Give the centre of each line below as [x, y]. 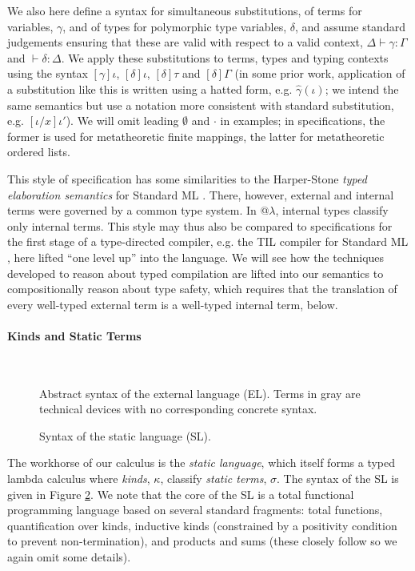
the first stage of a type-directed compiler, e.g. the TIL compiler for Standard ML [208, 241]
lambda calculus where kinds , [79, 479]
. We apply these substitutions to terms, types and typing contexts [225, 57]
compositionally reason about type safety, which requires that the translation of [202, 289]
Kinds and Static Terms [74, 335]
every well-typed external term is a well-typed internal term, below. [173, 304]
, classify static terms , [213, 479]
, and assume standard [350, 26]
